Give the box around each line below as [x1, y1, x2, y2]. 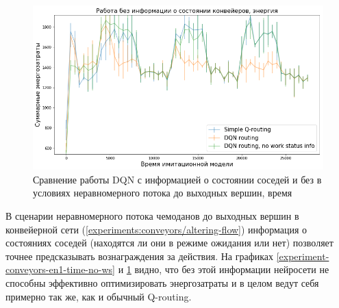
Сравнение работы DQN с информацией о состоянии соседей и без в [33, 172, 322, 186]
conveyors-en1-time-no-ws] [5, 262, 115, 277]
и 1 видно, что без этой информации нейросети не [118, 262, 329, 277]
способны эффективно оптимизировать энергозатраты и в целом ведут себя [5, 276, 319, 290]
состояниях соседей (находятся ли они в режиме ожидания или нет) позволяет [5, 235, 334, 250]
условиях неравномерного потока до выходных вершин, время [33, 185, 292, 200]
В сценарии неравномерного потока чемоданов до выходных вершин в [5, 209, 299, 223]
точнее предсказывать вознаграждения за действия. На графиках [5, 248, 274, 263]
